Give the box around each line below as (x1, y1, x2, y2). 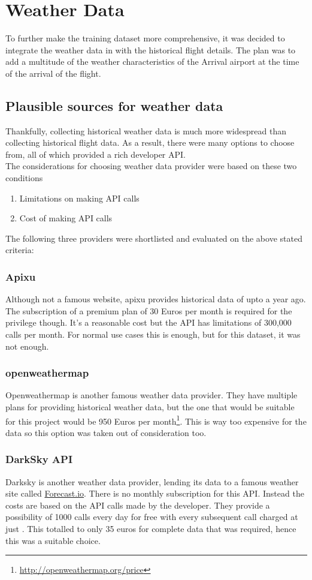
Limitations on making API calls (19, 191, 140, 204)
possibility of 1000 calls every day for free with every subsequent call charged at (5, 510, 298, 523)
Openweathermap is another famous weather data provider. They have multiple (5, 389, 298, 401)
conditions (5, 172, 43, 184)
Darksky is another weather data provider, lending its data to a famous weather (5, 475, 299, 488)
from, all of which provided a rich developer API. (5, 148, 186, 160)
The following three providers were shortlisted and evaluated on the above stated (5, 232, 302, 244)
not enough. (5, 339, 49, 352)
